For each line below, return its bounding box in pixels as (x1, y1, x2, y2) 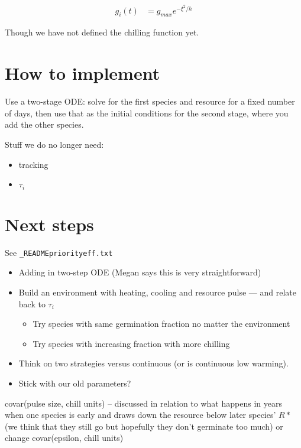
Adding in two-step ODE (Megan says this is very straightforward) (18, 266, 261, 278)
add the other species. (5, 118, 84, 131)
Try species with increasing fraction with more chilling (33, 337, 230, 349)
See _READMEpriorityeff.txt (5, 246, 113, 258)
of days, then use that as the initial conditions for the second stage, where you (5, 106, 289, 119)
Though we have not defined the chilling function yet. (5, 26, 199, 38)
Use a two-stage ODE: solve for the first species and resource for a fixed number (5, 95, 295, 108)
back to (18, 297, 46, 310)
